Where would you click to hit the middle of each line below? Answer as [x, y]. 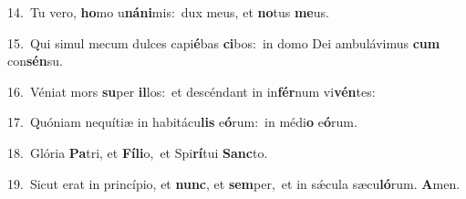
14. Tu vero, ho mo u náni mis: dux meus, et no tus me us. [168, 12]
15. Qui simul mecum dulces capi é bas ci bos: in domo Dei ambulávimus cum [224, 42]
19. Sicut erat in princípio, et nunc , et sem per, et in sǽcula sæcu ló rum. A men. [234, 183]
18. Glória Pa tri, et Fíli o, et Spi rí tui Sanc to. [138, 152]
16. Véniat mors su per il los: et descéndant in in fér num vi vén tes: [192, 91]
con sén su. [35, 61]
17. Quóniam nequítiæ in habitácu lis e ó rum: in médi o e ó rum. [182, 122]
